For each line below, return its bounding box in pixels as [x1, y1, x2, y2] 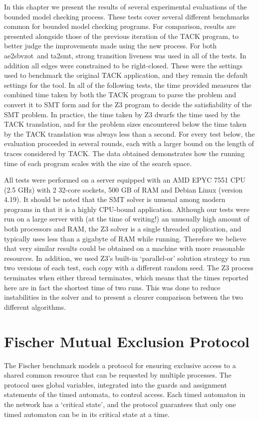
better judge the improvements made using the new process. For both [4, 40, 217, 51]
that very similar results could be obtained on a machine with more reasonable [4, 243, 245, 253]
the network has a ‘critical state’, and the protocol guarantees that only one [4, 399, 236, 409]
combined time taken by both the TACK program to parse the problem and [4, 89, 236, 100]
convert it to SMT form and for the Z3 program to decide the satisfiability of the [4, 99, 252, 109]
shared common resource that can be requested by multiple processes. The [4, 370, 232, 380]
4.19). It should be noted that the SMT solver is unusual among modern [4, 194, 226, 205]
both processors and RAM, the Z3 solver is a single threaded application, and [4, 223, 242, 234]
